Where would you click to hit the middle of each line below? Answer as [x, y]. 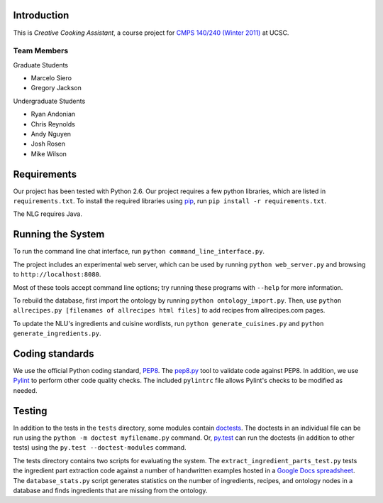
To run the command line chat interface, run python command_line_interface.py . [139, 251]
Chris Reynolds [53, 124]
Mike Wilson [49, 153]
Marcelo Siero [51, 78]
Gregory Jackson [56, 88]
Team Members [41, 51]
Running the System [59, 234]
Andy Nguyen [51, 134]
